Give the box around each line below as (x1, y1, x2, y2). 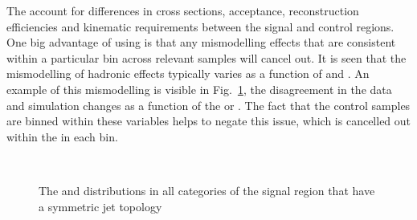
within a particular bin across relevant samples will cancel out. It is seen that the (6, 49, 407, 66)
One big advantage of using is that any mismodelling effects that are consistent (6, 34, 396, 51)
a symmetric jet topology (39, 198, 162, 214)
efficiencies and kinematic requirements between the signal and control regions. (6, 18, 395, 35)
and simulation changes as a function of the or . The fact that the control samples (6, 96, 411, 113)
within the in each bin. (6, 128, 118, 145)
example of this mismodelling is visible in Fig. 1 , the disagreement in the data (6, 80, 392, 97)
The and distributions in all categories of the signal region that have (39, 181, 375, 198)
